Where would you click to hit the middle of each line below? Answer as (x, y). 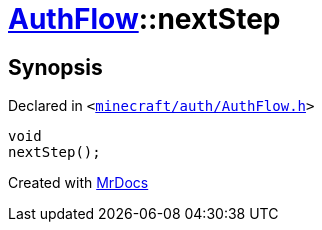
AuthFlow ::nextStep (144, 19)
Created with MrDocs (78, 183)
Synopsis (55, 67)
